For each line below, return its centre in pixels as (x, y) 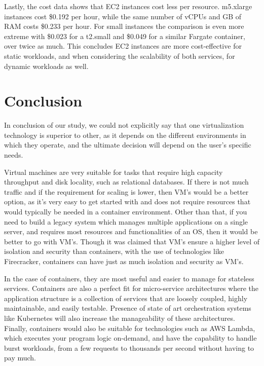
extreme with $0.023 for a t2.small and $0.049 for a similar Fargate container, (125, 36)
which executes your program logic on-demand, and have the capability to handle (130, 338)
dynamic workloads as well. (46, 66)
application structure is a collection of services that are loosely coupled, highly (126, 298)
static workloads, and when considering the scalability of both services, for (120, 56)
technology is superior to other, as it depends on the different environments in (125, 135)
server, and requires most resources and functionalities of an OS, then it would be (131, 231)
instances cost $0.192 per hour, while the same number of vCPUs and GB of (123, 16)
